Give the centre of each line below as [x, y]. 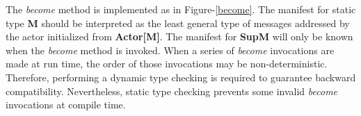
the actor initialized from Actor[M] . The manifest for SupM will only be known [179, 36]
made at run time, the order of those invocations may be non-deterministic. [167, 64]
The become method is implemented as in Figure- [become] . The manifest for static [181, 9]
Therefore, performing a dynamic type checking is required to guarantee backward [181, 77]
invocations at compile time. [66, 105]
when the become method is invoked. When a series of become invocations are [170, 50]
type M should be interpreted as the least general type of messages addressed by [178, 23]
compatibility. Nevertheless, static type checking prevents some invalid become [172, 91]
